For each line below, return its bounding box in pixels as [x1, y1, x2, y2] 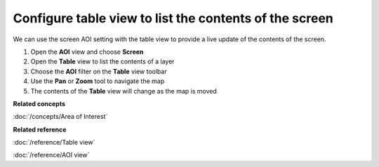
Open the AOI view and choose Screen [30, 48, 144, 56]
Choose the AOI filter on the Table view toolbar [30, 67, 168, 75]
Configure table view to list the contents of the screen [13, 10, 333, 26]
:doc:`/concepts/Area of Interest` [13, 112, 108, 121]
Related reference [13, 125, 67, 133]
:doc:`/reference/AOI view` [13, 151, 90, 159]
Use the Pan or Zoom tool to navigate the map [30, 77, 165, 85]
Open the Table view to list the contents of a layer [30, 57, 175, 66]
